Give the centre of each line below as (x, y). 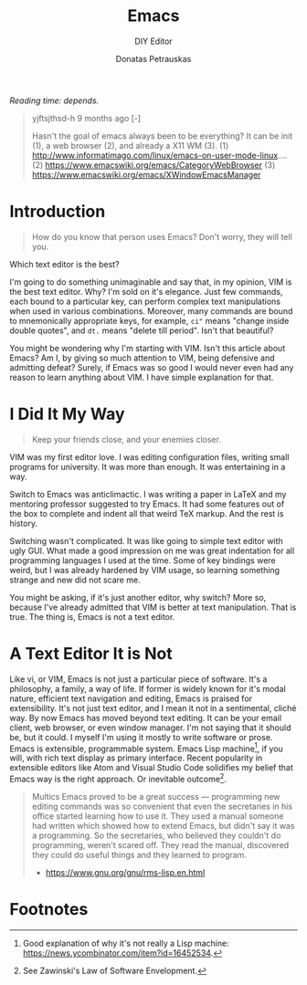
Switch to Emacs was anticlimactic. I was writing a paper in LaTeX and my (148, 494)
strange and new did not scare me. (75, 580)
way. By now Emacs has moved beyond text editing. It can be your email (145, 718)
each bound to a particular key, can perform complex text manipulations (145, 301)
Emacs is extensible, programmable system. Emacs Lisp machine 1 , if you (146, 748)
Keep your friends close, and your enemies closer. (127, 439)
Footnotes (49, 910)
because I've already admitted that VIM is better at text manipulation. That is (153, 607)
